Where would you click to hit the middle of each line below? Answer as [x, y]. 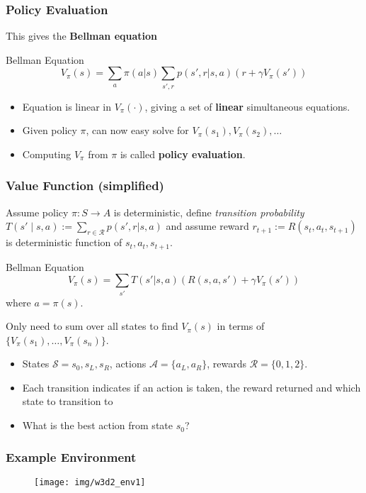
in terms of [241, 326]
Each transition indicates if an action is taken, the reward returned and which [191, 387]
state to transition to [68, 401]
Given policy [50, 130]
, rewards [227, 364]
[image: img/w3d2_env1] [90, 482]
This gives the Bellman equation [82, 36]
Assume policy [37, 212]
